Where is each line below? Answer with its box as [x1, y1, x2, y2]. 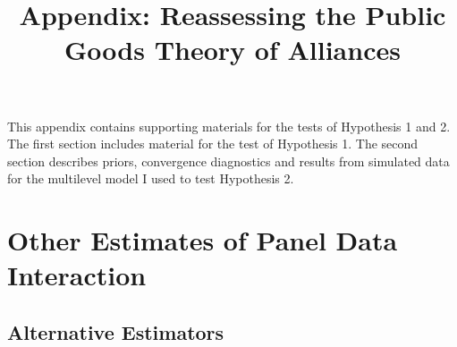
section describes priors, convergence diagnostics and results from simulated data [7, 151, 450, 170]
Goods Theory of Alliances [64, 31, 401, 68]
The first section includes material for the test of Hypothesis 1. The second [7, 134, 419, 153]
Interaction [7, 257, 147, 293]
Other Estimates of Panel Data [7, 222, 398, 258]
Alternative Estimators [7, 317, 224, 345]
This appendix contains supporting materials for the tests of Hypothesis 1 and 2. [7, 116, 451, 135]
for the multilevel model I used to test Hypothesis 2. [7, 169, 294, 188]
